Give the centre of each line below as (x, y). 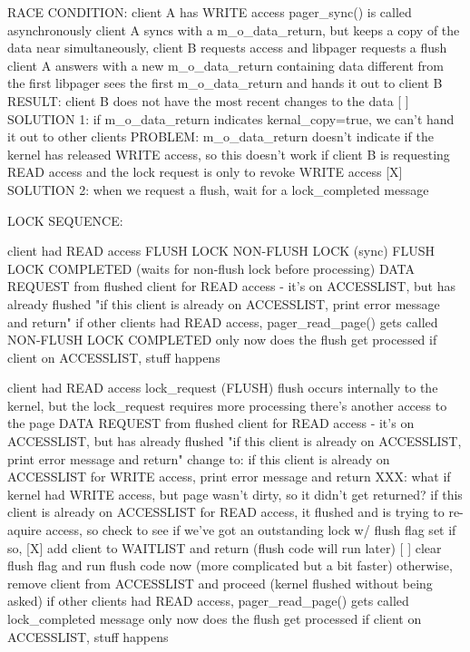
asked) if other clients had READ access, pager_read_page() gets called (208, 601)
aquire (24, 530)
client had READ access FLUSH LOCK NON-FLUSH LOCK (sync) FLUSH (221, 251)
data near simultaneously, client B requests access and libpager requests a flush (227, 48)
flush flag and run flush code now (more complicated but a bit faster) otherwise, (230, 565)
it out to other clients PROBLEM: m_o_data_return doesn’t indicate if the (220, 136)
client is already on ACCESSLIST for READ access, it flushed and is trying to (226, 512)
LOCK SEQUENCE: (65, 220)
